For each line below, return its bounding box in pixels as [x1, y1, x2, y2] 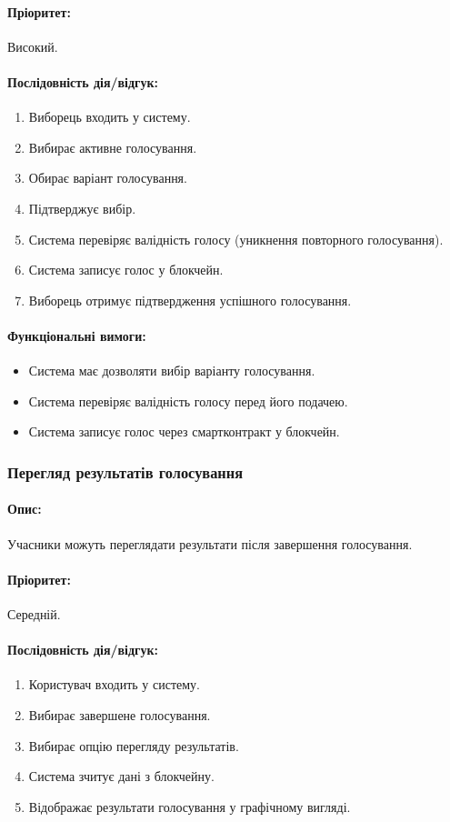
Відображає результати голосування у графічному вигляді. [28, 797, 351, 816]
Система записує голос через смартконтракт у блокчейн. [28, 422, 340, 441]
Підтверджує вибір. [28, 198, 136, 217]
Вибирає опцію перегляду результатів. [28, 736, 239, 755]
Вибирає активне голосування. [28, 137, 197, 156]
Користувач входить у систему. [28, 675, 200, 694]
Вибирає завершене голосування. [28, 705, 211, 724]
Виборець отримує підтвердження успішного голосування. [28, 290, 352, 309]
